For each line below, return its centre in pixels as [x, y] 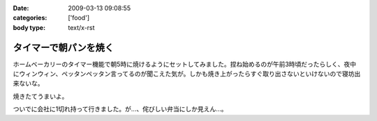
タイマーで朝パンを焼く [64, 48]
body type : [29, 27]
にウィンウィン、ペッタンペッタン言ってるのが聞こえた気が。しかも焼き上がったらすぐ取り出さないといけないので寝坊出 [187, 74]
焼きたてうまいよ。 [40, 96]
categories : [30, 18]
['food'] [79, 18]
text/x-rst [81, 27]
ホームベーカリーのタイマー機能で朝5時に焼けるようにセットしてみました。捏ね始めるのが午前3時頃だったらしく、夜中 [185, 64]
